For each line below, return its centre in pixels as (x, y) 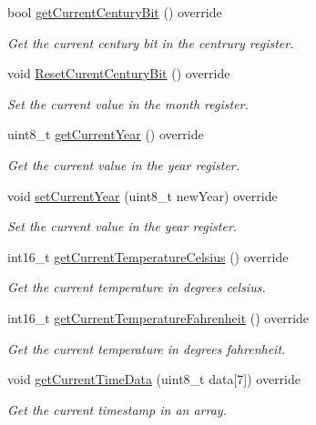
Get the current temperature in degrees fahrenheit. (147, 348)
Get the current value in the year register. (124, 164)
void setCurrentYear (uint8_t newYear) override (143, 195)
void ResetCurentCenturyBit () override (119, 73)
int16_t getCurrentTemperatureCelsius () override (148, 256)
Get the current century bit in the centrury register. (151, 42)
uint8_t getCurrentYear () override (106, 134)
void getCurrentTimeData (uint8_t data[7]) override (154, 379)
